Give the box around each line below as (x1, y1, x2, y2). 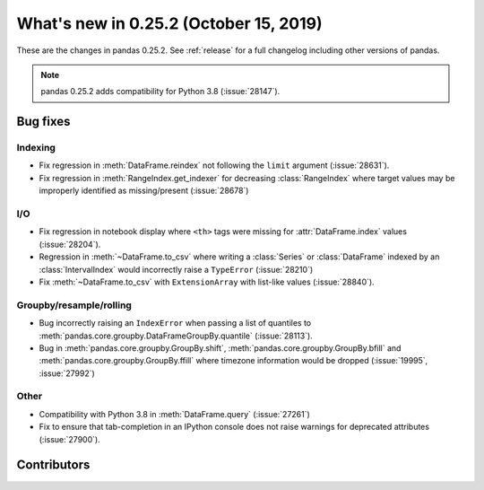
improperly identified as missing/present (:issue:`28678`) (39, 185, 249, 197)
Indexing (16, 142, 56, 154)
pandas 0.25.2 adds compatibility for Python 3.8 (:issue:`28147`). (40, 86, 281, 97)
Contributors (16, 458, 91, 473)
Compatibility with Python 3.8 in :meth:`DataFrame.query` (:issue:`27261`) (39, 408, 311, 419)
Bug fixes (16, 114, 71, 129)
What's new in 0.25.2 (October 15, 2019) (16, 13, 323, 33)
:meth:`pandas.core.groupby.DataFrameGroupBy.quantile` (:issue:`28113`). (39, 330, 313, 341)
